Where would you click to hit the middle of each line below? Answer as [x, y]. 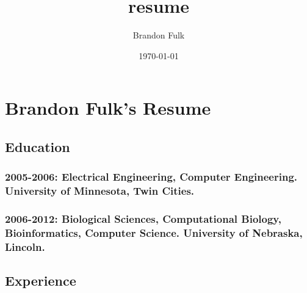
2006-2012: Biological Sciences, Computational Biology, [143, 218]
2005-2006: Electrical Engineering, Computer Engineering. [151, 177]
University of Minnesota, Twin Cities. [100, 191]
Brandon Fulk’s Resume [108, 108]
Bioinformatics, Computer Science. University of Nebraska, [154, 232]
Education [38, 146]
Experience [41, 280]
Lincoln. [25, 246]
